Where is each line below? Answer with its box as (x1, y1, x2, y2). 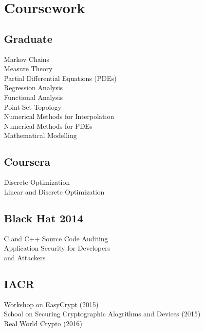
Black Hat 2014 (4, 210, 83, 225)
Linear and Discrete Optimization (4, 186, 105, 196)
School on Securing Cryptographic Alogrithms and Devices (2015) (4, 309, 201, 319)
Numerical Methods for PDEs (4, 120, 93, 131)
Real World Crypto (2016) (4, 318, 82, 328)
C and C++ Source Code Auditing (4, 233, 108, 243)
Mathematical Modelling (4, 130, 77, 140)
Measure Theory (4, 63, 53, 74)
